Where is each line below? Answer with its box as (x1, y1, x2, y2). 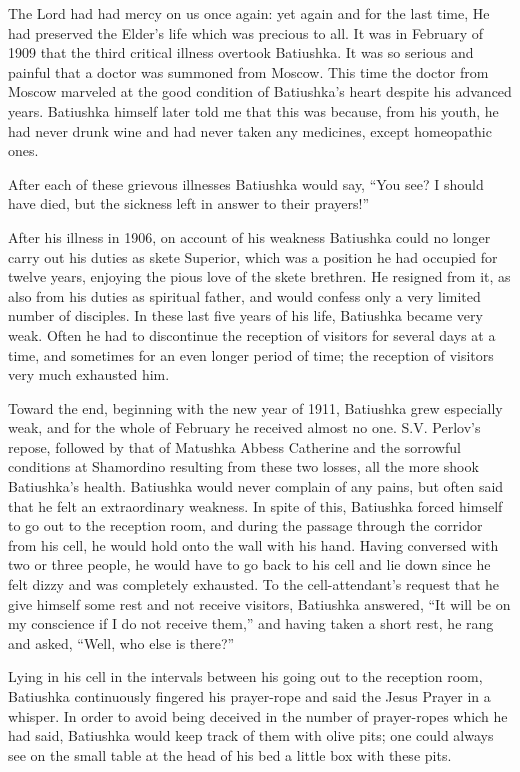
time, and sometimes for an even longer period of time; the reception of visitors (8, 344, 494, 365)
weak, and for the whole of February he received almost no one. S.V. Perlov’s (8, 417, 481, 438)
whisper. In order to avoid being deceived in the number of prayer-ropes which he (8, 705, 508, 726)
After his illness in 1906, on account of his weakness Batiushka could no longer (8, 226, 491, 247)
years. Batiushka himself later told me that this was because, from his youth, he (8, 100, 499, 121)
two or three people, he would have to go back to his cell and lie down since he (8, 554, 491, 575)
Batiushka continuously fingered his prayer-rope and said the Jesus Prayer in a (8, 686, 491, 706)
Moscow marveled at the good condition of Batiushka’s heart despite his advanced (8, 81, 512, 102)
